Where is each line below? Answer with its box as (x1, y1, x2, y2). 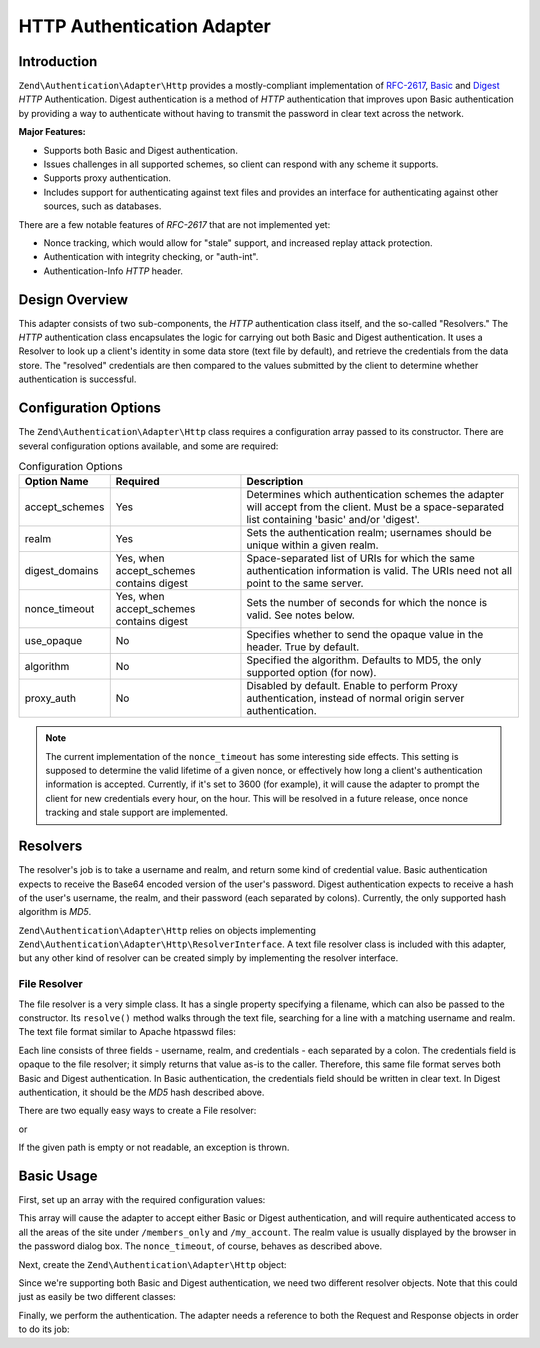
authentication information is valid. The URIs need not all (246, 564, 513, 578)
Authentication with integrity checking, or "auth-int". (43, 251, 259, 263)
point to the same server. (246, 576, 364, 590)
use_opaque (24, 634, 83, 648)
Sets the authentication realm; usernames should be (246, 526, 492, 540)
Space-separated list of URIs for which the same (246, 551, 475, 565)
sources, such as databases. (43, 200, 162, 212)
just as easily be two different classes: (18, 1291, 177, 1303)
